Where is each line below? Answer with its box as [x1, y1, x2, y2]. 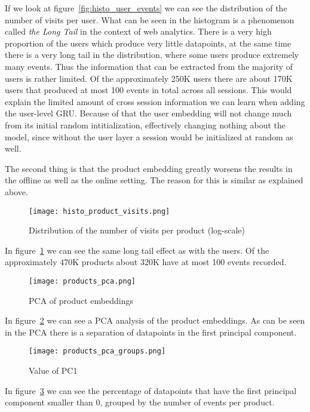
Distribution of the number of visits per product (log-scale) [29, 224, 245, 236]
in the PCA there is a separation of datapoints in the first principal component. [5, 325, 297, 338]
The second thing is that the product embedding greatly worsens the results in [5, 162, 293, 174]
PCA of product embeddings [29, 294, 133, 306]
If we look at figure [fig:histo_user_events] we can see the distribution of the [5, 2, 287, 14]
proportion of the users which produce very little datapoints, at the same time [5, 36, 291, 49]
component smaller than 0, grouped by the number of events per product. [5, 396, 275, 408]
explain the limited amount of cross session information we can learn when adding [5, 95, 305, 107]
